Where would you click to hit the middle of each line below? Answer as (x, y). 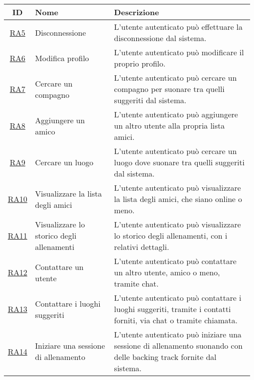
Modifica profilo (62, 58)
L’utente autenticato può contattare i (178, 298)
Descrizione (137, 12)
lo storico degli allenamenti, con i (171, 235)
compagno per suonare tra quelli (169, 89)
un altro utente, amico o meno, (167, 272)
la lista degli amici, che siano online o (178, 199)
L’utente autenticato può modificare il (179, 52)
